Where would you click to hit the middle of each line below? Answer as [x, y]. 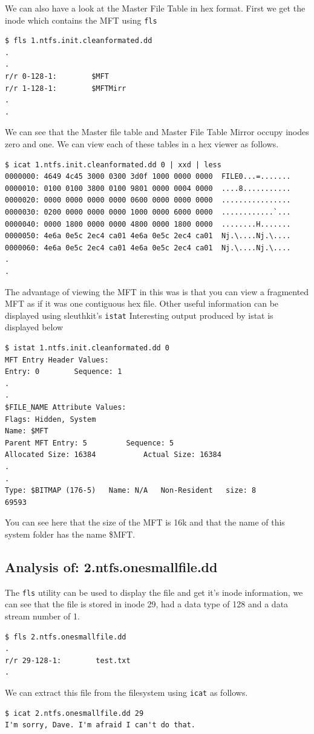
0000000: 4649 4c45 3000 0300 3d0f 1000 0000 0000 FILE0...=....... [148, 177]
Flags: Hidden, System [51, 419]
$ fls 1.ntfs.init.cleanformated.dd [79, 41]
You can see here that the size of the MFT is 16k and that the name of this [145, 522]
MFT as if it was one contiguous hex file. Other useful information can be [142, 303]
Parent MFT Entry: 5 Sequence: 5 [90, 443]
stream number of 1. [42, 616]
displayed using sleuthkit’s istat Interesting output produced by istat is [139, 315]
